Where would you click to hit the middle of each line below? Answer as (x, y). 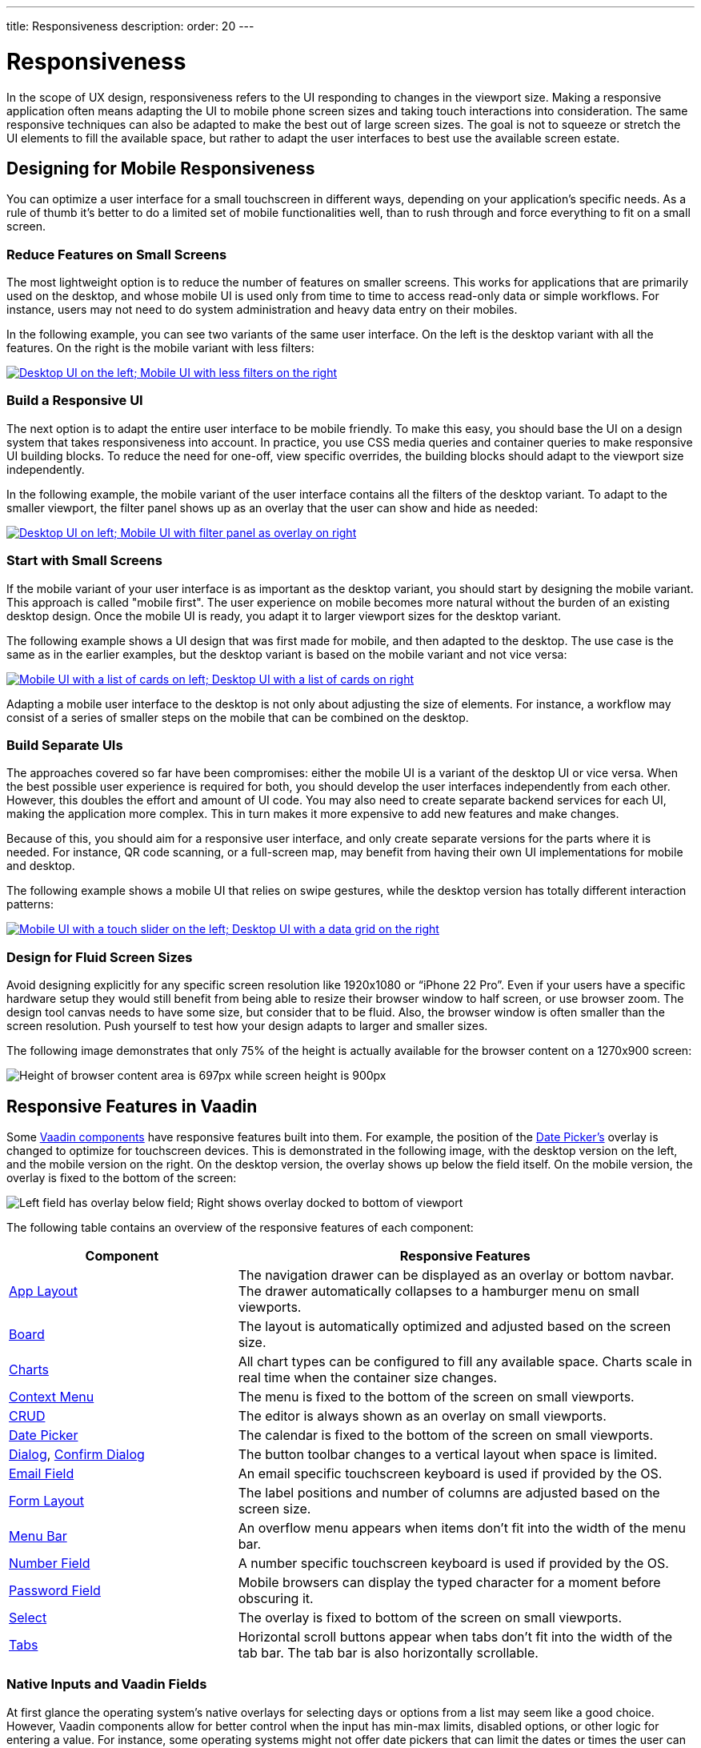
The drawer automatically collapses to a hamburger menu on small (439, 1291)
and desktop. (41, 866)
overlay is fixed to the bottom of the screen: (122, 1177)
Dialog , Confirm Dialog (77, 1454)
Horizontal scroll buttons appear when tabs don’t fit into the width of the (455, 1636)
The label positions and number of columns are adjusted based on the (449, 1492)
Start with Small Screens (84, 561)
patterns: (30, 904)
